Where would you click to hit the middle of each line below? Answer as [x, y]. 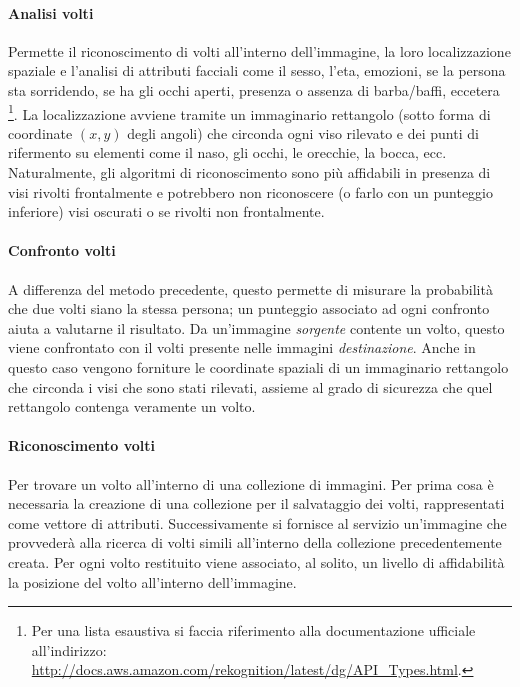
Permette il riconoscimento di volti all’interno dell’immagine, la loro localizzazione [259, 50]
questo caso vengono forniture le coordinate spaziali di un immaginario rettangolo [258, 366]
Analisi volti [51, 12]
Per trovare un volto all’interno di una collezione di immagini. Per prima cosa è [251, 483]
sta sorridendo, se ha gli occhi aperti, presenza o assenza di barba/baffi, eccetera [254, 89]
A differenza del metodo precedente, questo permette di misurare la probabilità [250, 288]
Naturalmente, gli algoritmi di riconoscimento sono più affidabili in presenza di [249, 172]
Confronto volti [62, 250]
